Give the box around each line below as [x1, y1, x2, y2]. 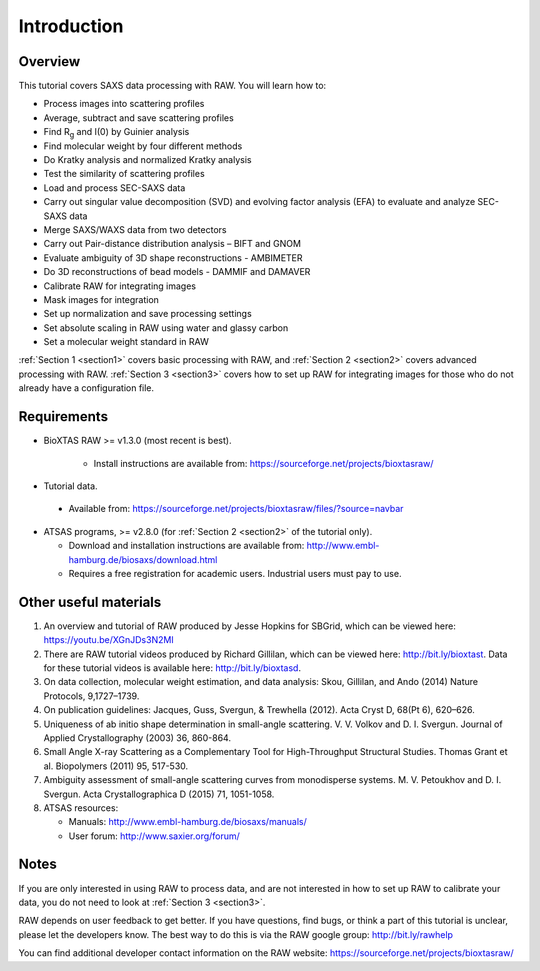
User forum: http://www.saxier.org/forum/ [68, 830, 240, 842]
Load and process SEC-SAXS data [43, 181, 186, 194]
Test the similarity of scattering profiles [43, 168, 205, 180]
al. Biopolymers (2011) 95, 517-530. [43, 760, 189, 772]
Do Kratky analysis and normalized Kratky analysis [43, 154, 252, 166]
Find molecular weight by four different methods [43, 140, 243, 152]
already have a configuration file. [18, 382, 155, 394]
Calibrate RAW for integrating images [43, 280, 197, 292]
